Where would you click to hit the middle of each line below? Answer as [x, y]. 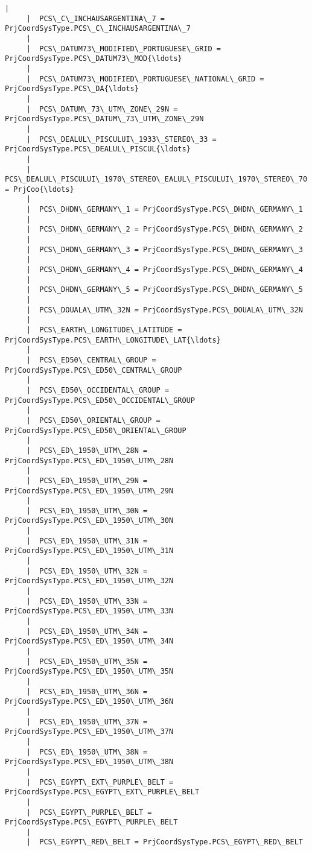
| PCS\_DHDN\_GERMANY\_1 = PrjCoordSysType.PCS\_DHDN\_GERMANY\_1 [164, 210]
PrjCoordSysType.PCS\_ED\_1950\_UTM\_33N [89, 611]
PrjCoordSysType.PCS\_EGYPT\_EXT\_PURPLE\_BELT [102, 792]
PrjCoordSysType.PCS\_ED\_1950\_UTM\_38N [89, 762]
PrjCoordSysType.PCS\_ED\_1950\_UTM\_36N [89, 702]
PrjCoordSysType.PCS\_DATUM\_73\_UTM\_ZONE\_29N [104, 119]
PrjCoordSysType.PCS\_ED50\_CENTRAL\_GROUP [94, 370]
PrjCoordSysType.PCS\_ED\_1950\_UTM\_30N [89, 521]
